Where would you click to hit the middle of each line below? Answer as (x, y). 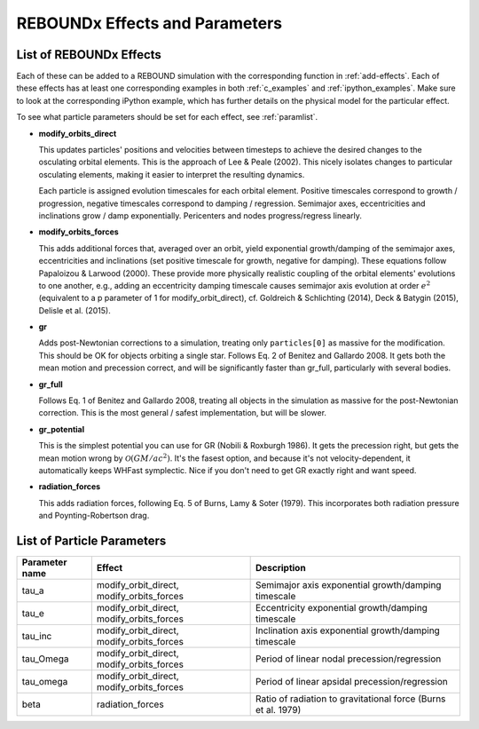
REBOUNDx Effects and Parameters (149, 23)
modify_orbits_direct (78, 133)
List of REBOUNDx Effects (89, 55)
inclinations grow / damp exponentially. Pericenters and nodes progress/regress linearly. (200, 215)
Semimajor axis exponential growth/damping (348, 585)
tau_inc (37, 637)
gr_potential (61, 429)
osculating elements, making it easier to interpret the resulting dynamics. (172, 174)
